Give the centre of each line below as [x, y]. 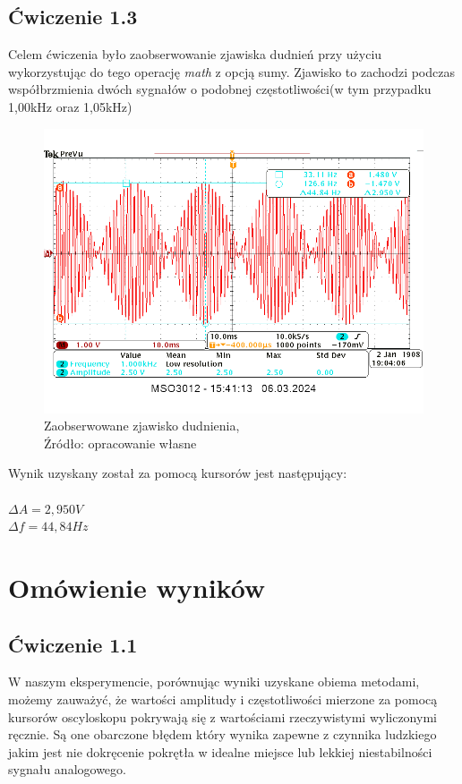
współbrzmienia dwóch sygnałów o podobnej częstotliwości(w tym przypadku [220, 89]
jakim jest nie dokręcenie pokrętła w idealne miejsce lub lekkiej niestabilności [220, 751]
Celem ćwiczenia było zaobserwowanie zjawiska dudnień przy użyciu [195, 54]
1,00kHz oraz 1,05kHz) [70, 106]
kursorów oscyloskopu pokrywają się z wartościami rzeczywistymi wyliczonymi [222, 716]
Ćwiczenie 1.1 [73, 644]
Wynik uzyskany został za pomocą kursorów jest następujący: [178, 473]
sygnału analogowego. [67, 769]
